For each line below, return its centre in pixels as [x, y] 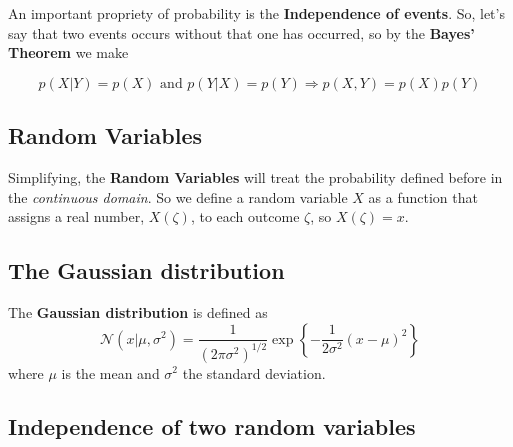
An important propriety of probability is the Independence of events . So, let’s [256, 13]
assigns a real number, [76, 216]
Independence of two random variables [212, 426]
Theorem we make [68, 52]
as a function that [423, 196]
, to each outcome [245, 216]
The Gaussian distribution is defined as [138, 311]
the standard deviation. [254, 372]
